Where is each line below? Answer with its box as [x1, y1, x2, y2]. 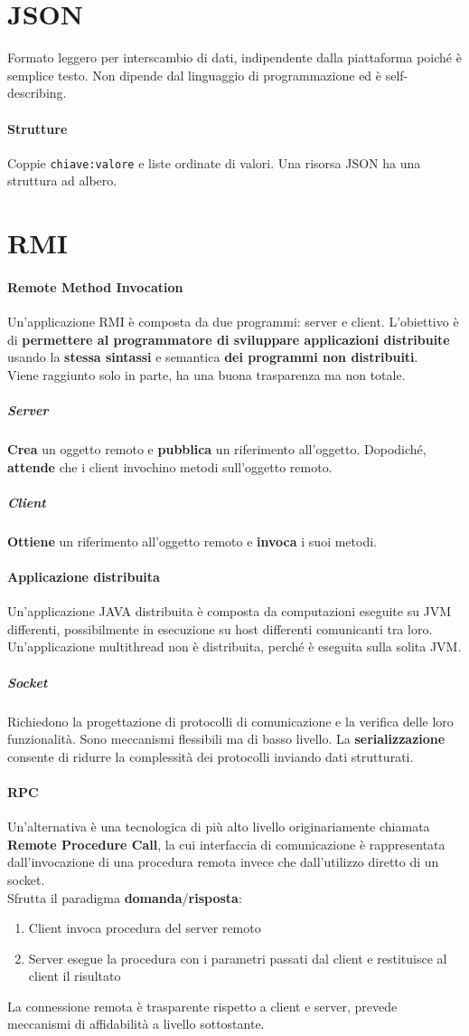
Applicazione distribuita [7, 567, 160, 585]
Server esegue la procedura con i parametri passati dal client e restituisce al [28, 948, 447, 967]
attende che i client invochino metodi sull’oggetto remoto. [7, 457, 333, 476]
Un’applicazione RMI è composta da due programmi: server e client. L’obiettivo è [7, 312, 459, 331]
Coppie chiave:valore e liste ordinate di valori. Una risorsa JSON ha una [7, 153, 421, 172]
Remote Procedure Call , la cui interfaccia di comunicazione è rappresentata [7, 834, 446, 853]
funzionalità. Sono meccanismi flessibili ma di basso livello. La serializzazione [7, 729, 446, 748]
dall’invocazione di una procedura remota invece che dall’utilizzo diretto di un [7, 852, 439, 871]
